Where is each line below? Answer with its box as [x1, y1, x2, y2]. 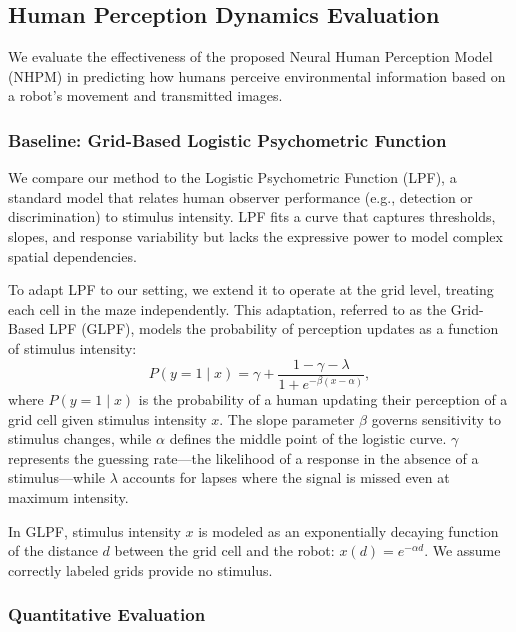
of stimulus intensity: [8, 337, 137, 358]
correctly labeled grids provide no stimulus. [8, 559, 273, 580]
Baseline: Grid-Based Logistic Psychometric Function [8, 127, 447, 152]
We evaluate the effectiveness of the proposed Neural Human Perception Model [8, 46, 493, 67]
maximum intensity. [8, 486, 129, 507]
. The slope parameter [219, 408, 355, 429]
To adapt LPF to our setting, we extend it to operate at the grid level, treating [8, 279, 494, 300]
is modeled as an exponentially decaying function [198, 520, 499, 541]
